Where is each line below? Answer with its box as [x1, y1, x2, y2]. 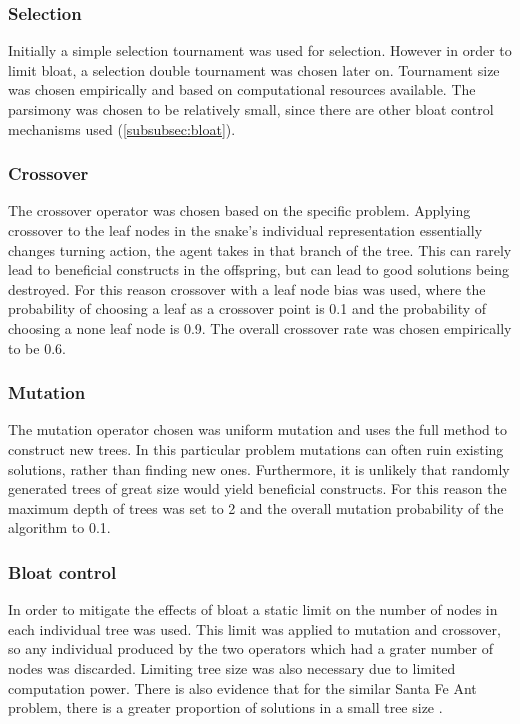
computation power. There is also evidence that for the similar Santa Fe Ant [8, 677, 477, 698]
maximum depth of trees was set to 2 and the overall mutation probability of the [8, 497, 504, 518]
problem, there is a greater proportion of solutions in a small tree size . [8, 697, 443, 718]
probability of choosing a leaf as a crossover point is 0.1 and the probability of [8, 298, 487, 319]
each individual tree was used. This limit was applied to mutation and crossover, [8, 618, 501, 639]
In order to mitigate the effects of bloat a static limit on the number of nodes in [8, 599, 498, 620]
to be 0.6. [8, 337, 66, 358]
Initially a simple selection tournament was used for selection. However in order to [8, 40, 512, 61]
